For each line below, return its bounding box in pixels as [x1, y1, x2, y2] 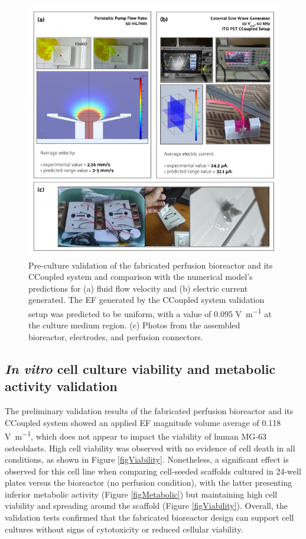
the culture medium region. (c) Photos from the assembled [28, 319, 240, 331]
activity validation [5, 377, 118, 395]
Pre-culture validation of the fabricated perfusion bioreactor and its [28, 259, 273, 271]
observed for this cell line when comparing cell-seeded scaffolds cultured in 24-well [5, 464, 301, 477]
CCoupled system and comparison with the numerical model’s [28, 270, 253, 283]
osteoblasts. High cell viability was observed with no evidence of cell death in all [5, 441, 295, 454]
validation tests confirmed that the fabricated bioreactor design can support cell [5, 511, 294, 524]
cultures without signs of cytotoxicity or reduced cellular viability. [5, 522, 243, 535]
